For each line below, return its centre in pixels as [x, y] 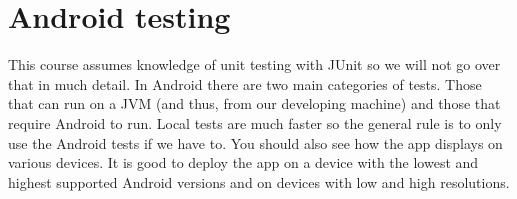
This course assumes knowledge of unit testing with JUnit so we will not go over [254, 64]
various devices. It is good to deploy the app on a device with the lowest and [243, 162]
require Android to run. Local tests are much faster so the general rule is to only [255, 122]
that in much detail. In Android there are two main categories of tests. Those [245, 83]
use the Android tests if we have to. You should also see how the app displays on [255, 142]
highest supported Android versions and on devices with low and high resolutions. [259, 181]
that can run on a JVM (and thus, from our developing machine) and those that [254, 103]
